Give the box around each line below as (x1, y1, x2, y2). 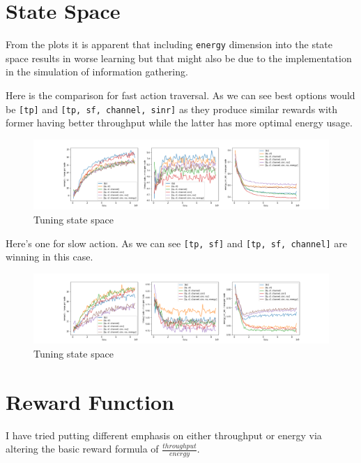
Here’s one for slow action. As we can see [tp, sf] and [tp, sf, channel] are (6, 235, 348, 250)
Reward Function (6, 387, 174, 416)
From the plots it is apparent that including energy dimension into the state (6, 37, 333, 52)
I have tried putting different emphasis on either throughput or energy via (6, 427, 322, 442)
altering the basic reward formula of (6, 441, 159, 456)
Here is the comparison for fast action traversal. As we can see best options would (6, 87, 355, 102)
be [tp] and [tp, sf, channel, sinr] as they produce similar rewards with (6, 101, 338, 116)
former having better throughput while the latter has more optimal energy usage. (6, 115, 353, 130)
